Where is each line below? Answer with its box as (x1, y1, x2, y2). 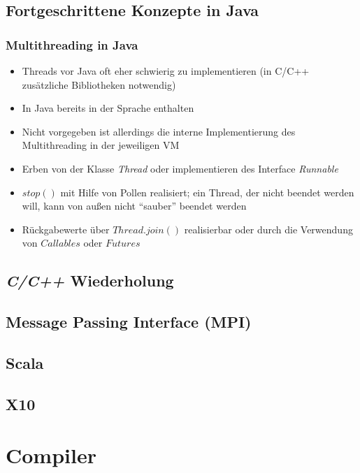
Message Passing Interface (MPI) (6, 311, 252, 333)
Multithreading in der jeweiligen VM (22, 138, 180, 152)
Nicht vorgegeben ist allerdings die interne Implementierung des (22, 124, 296, 138)
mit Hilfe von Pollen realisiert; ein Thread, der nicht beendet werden (60, 184, 354, 199)
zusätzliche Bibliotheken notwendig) (22, 77, 176, 92)
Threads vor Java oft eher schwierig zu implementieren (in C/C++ (22, 64, 310, 78)
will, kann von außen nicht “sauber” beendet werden (22, 198, 247, 213)
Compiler (6, 441, 96, 470)
